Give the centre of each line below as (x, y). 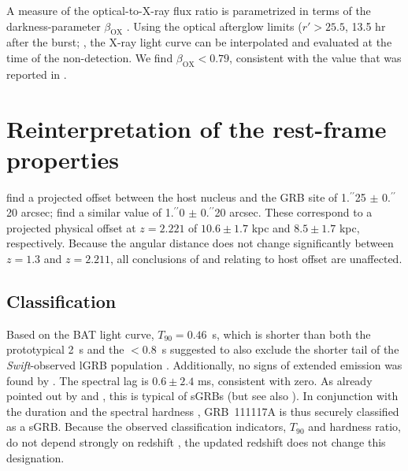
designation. (35, 457)
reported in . (37, 74)
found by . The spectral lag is (78, 380)
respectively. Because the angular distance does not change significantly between (200, 243)
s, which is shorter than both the (291, 334)
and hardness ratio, (354, 426)
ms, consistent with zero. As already (285, 380)
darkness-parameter (54, 26)
